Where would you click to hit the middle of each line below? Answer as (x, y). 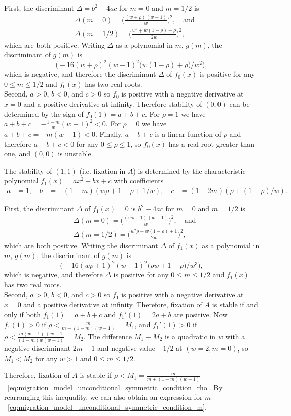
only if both (22, 314)
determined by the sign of (44, 114)
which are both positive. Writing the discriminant (81, 245)
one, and (17, 154)
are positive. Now (201, 314)
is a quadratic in (190, 336)
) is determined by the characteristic (189, 170)
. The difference (107, 336)
